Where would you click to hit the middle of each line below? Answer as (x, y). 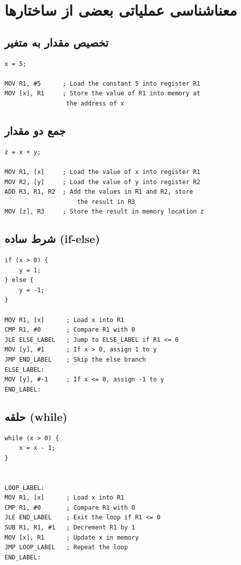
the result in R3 (106, 202)
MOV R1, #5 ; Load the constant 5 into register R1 (103, 83)
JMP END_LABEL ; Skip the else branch (75, 360)
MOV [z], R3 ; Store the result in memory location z (104, 212)
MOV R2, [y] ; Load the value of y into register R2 (103, 182)
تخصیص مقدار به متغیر (57, 42)
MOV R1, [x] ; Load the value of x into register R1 (103, 172)
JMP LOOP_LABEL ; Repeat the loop (66, 548)
